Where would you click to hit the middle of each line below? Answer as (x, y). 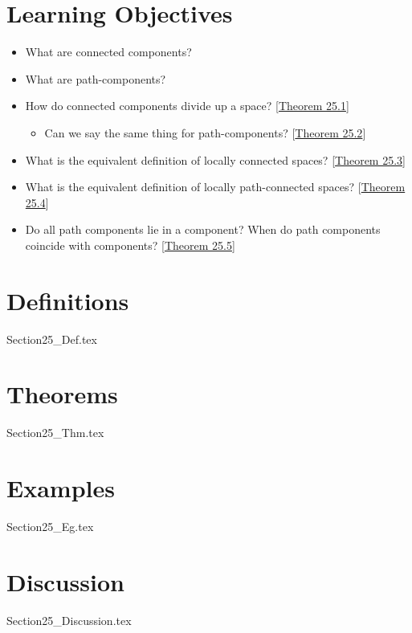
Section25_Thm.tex (55, 433)
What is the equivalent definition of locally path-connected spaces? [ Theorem (215, 187)
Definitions (68, 300)
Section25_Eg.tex (50, 527)
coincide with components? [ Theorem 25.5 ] (130, 245)
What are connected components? (108, 52)
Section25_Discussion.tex (69, 620)
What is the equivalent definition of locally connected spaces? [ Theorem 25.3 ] (215, 159)
